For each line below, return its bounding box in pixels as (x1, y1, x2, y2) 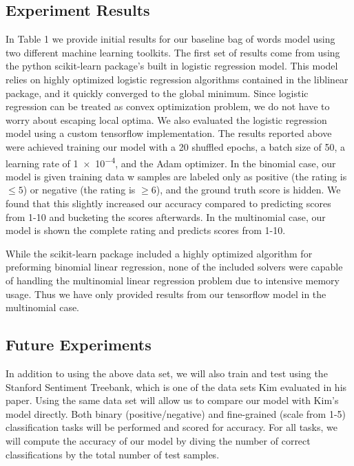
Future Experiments (6, 334, 152, 355)
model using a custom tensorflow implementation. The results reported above (6, 126, 332, 140)
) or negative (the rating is (23, 182, 136, 197)
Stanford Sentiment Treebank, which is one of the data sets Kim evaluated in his (6, 379, 347, 394)
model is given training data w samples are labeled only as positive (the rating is (6, 169, 347, 183)
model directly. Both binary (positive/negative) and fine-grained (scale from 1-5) (6, 406, 346, 421)
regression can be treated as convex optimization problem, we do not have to (6, 99, 330, 114)
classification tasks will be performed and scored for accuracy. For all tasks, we (6, 420, 338, 434)
